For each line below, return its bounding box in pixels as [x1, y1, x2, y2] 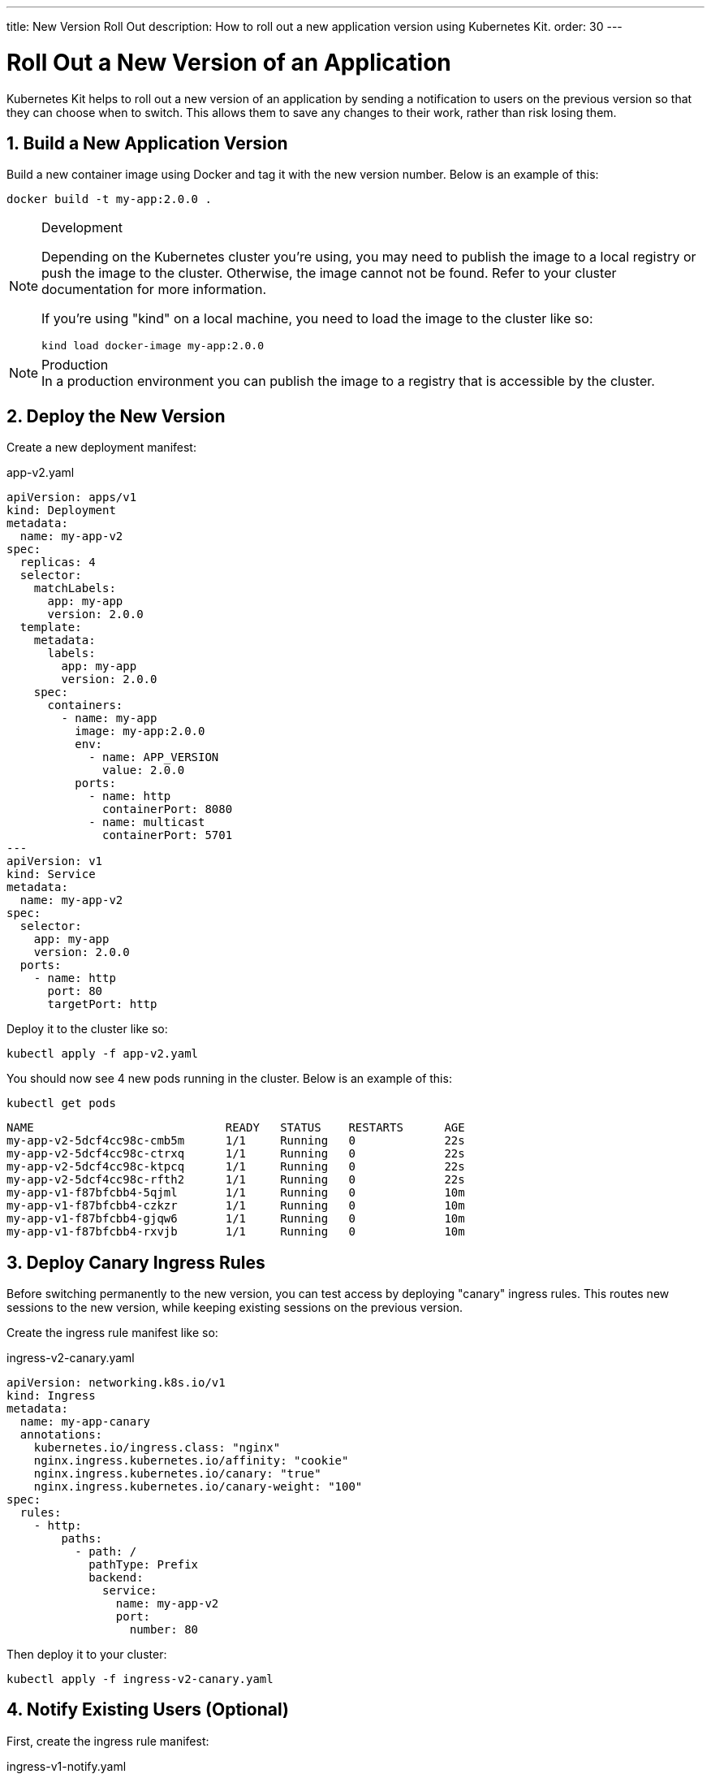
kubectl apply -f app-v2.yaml [6, 1047, 199, 1061]
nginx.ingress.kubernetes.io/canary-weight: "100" [33, 1480, 363, 1494]
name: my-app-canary [19, 1415, 151, 1429]
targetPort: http [47, 997, 157, 1011]
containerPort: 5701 [102, 829, 233, 842]
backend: [88, 1571, 144, 1585]
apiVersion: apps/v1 [6, 491, 137, 504]
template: [19, 621, 82, 634]
